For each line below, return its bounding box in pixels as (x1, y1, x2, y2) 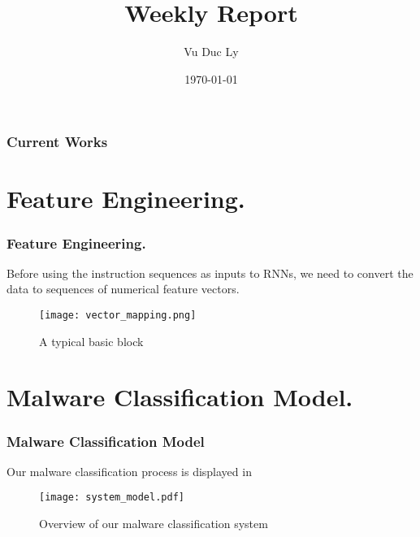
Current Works (6, 132, 108, 152)
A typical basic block (39, 332, 144, 349)
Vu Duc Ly (184, 43, 239, 60)
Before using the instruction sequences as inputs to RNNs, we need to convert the (6, 264, 414, 281)
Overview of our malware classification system (39, 515, 268, 532)
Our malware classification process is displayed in (6, 462, 252, 479)
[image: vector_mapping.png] (39, 310, 197, 322)
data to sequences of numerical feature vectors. (6, 280, 240, 297)
